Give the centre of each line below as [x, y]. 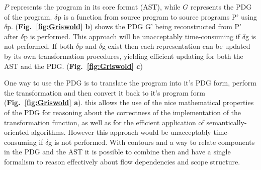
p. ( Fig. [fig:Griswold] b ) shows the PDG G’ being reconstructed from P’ [124, 26]
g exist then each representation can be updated [176, 46]
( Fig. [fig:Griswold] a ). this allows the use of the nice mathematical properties [129, 102]
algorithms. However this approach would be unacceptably [121, 132]
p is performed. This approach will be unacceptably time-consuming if [132, 36]
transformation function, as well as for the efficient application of [104, 122]
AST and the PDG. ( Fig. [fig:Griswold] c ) [73, 66]
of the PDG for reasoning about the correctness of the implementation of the [123, 112]
